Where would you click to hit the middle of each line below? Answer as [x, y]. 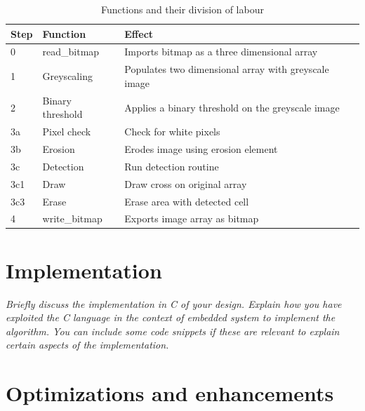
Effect [139, 33]
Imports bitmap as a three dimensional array [221, 52]
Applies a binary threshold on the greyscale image [232, 107]
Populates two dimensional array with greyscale [227, 69]
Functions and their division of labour [182, 9]
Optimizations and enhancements [170, 393]
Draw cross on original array [186, 183]
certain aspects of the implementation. [87, 345]
